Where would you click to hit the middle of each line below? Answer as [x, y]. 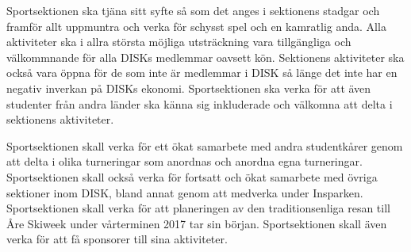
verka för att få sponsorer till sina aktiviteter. [117, 239]
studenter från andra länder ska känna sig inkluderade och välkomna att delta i [200, 103]
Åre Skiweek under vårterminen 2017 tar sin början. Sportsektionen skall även [197, 223]
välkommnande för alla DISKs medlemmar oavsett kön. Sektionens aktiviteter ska [205, 57]
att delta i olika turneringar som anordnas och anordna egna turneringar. [184, 161]
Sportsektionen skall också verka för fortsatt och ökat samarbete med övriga [192, 176]
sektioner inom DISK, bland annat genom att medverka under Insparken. [185, 192]
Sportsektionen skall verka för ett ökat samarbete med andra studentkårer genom [205, 145]
